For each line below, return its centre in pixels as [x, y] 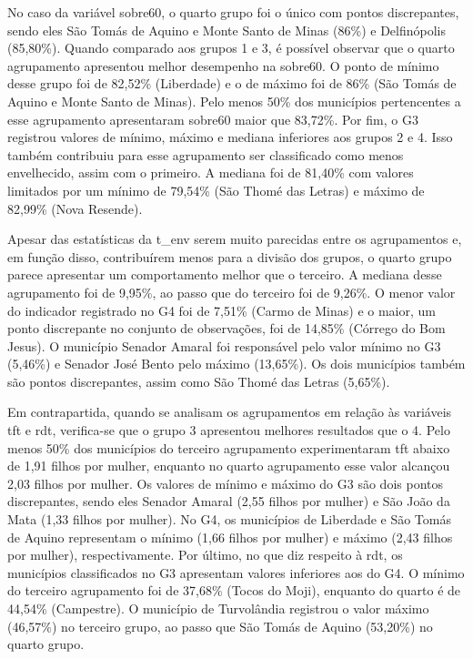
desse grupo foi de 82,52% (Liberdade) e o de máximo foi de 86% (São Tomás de [232, 83]
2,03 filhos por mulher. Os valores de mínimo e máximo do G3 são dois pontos [225, 483]
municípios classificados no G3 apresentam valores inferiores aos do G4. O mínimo [236, 572]
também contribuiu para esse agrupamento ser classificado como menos [206, 154]
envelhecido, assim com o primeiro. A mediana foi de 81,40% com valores [211, 172]
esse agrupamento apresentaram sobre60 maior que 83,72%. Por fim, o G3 [213, 119]
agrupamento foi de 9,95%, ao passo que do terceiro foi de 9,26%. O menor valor [231, 292]
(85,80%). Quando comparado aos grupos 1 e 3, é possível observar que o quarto [231, 48]
